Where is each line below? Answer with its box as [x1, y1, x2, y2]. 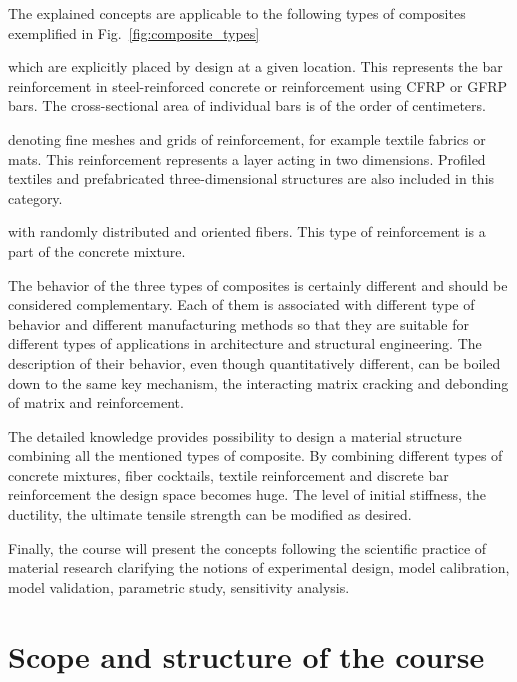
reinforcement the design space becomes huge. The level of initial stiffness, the [8, 484, 487, 505]
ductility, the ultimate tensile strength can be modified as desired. [8, 504, 412, 525]
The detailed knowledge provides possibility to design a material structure [8, 425, 462, 446]
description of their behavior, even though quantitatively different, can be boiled [8, 352, 501, 373]
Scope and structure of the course [8, 635, 485, 676]
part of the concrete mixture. [8, 240, 186, 261]
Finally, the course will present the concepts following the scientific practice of [8, 537, 487, 558]
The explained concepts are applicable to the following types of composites [8, 3, 466, 23]
